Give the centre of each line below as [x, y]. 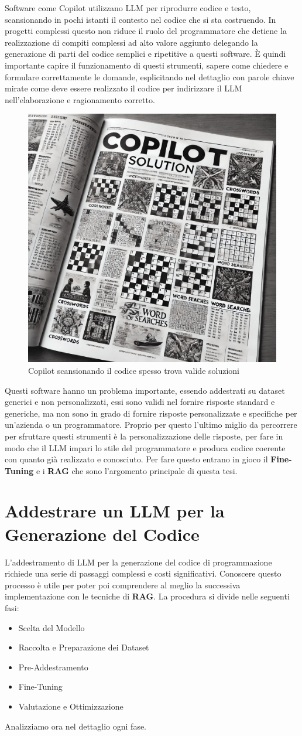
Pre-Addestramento [53, 667]
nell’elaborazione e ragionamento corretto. [80, 99]
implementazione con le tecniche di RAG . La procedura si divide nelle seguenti [147, 596]
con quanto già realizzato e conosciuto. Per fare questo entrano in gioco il [136, 459]
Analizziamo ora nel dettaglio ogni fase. [76, 726]
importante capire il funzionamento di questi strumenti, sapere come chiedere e [147, 65]
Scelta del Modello [52, 627]
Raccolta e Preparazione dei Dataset [84, 647]
